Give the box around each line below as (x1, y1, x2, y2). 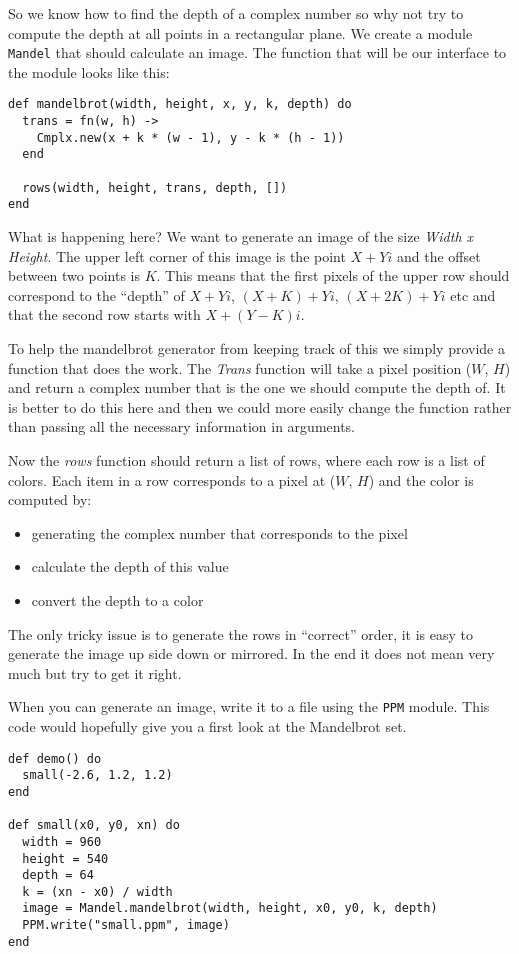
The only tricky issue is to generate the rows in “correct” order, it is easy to (8, 623, 473, 644)
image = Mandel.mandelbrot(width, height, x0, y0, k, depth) (22, 901, 438, 916)
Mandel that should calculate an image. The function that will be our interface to (8, 42, 507, 63)
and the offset (396, 245, 481, 266)
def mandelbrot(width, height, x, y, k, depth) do (8, 97, 352, 112)
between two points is (8, 265, 140, 286)
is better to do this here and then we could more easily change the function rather (8, 396, 512, 417)
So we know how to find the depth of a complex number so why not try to (8, 3, 464, 23)
